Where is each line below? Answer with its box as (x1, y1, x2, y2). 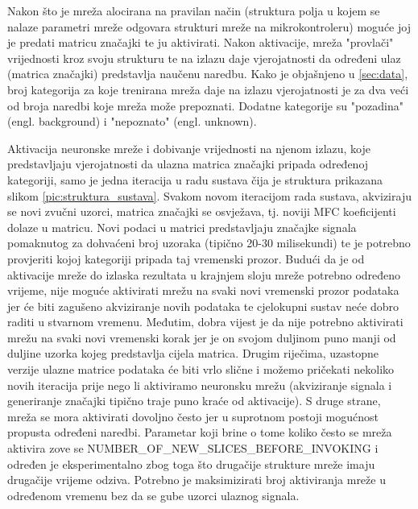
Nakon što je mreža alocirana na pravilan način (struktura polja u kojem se (7, 2, 380, 19)
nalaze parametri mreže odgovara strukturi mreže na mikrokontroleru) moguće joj (7, 18, 411, 35)
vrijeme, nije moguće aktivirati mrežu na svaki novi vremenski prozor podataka (7, 282, 399, 299)
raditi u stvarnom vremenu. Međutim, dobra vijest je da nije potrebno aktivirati (7, 313, 404, 330)
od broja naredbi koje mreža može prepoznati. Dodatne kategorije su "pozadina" (7, 97, 404, 114)
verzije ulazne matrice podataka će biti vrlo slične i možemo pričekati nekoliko (7, 361, 395, 378)
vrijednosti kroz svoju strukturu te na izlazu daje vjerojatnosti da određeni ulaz (7, 49, 401, 66)
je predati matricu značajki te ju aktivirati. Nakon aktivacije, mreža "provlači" (7, 34, 394, 51)
